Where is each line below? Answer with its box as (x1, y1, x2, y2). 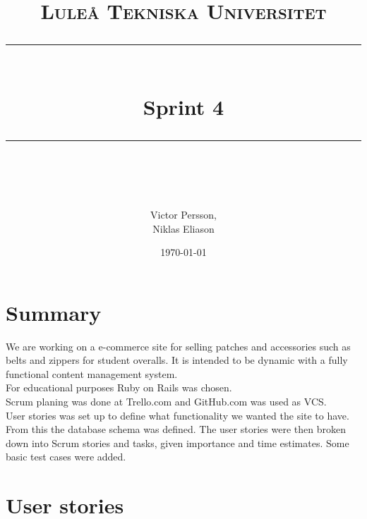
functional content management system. (6, 366, 178, 381)
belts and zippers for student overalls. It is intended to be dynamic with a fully (6, 353, 348, 367)
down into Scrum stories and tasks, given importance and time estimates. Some (6, 435, 349, 450)
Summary (6, 298, 102, 326)
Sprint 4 (143, 92, 224, 121)
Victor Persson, (150, 207, 217, 221)
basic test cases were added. (6, 449, 126, 464)
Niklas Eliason (152, 221, 215, 236)
